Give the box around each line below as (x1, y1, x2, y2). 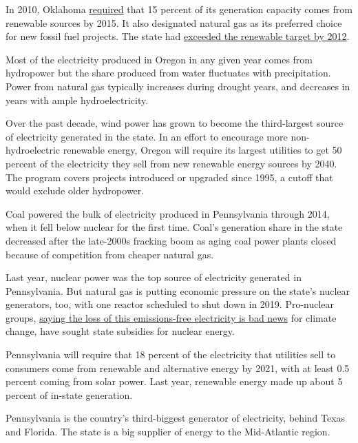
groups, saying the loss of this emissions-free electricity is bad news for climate (6, 310, 337, 324)
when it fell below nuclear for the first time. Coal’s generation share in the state (6, 220, 343, 234)
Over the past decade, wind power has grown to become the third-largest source (6, 116, 344, 130)
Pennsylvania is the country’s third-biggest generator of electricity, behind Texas (6, 411, 346, 425)
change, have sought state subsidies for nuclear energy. (6, 324, 235, 338)
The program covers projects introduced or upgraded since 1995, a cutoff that (6, 169, 333, 184)
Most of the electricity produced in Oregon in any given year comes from (6, 52, 313, 66)
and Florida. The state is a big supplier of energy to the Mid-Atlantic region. (6, 424, 330, 439)
